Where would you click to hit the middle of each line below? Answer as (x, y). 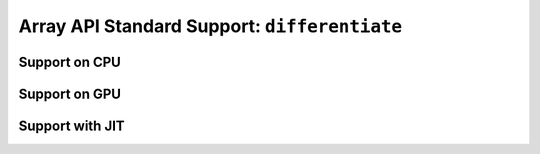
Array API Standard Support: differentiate (210, 26)
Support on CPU (70, 61)
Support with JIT (71, 126)
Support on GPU (70, 93)
